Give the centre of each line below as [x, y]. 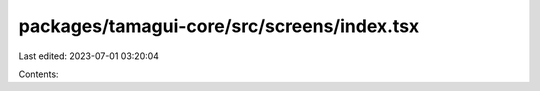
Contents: [38, 74]
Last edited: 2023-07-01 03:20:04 [89, 56]
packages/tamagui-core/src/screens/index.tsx [219, 26]
